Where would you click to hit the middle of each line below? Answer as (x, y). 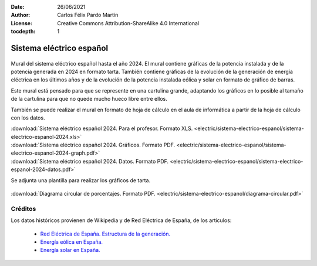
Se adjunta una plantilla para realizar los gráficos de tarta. (81, 180)
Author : (21, 15)
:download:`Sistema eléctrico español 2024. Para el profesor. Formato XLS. (102, 128)
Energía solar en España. (70, 250)
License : (21, 23)
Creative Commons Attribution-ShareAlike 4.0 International (128, 23)
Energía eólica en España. (71, 242)
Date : (18, 7)
